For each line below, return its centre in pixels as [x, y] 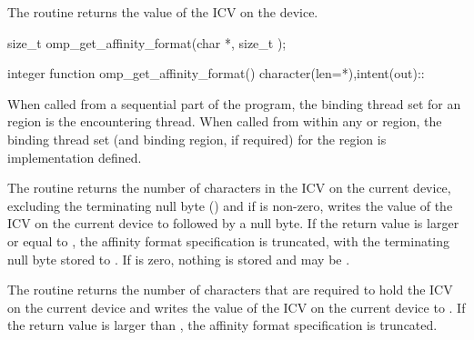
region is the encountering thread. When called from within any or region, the [225, 121]
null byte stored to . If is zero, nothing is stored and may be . [179, 259]
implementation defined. [75, 157]
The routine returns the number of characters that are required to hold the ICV [230, 290]
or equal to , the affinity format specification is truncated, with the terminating [229, 240]
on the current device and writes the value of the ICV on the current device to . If [237, 307]
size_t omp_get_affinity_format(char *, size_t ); [147, 42]
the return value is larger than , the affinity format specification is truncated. [222, 325]
